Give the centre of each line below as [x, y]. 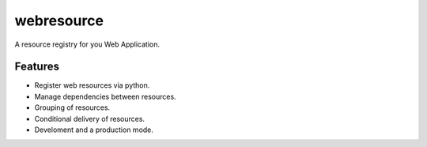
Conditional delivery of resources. [90, 119]
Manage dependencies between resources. [106, 96]
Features [37, 67]
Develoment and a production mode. [94, 130]
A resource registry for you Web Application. [87, 44]
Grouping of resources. [72, 107]
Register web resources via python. [92, 85]
